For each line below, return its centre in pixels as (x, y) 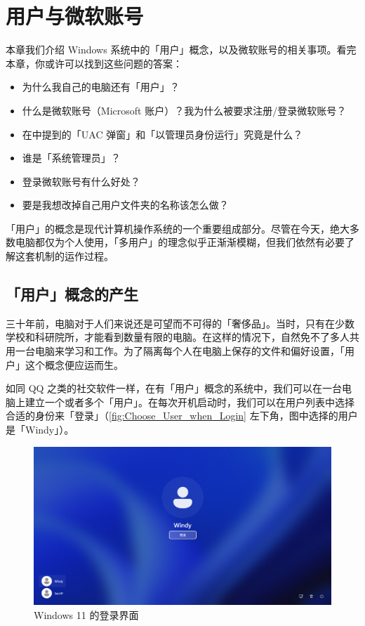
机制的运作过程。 (74, 256)
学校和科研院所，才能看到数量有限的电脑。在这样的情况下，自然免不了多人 (178, 337)
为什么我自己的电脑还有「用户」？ (101, 87)
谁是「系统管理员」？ (71, 158)
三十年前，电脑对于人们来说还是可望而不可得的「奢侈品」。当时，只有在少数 (180, 323)
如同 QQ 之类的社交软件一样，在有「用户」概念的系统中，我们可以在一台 (174, 388)
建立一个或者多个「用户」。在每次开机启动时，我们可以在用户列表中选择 (190, 402)
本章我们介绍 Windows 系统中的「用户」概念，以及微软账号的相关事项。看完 (181, 50)
